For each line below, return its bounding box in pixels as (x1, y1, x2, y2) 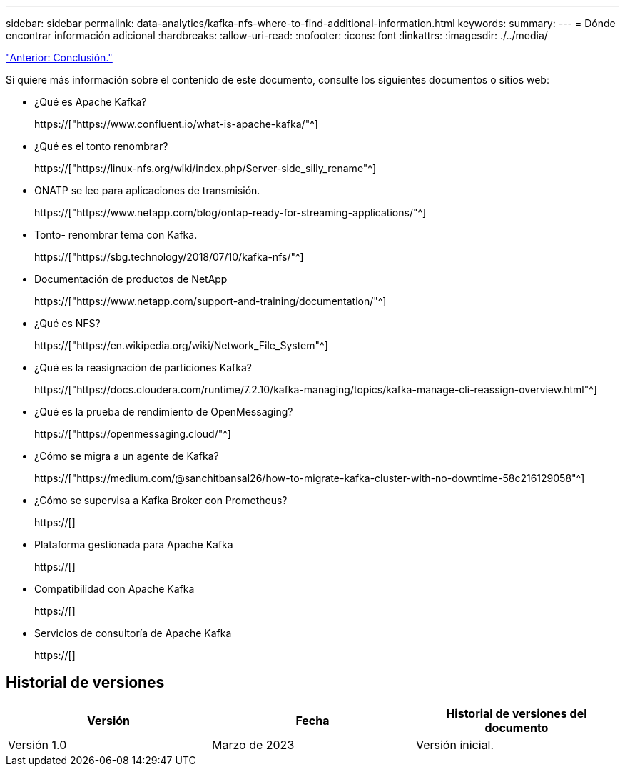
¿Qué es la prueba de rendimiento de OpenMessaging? (34, 406, 293, 418)
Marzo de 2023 (211, 737, 295, 752)
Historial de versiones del (446, 706, 587, 721)
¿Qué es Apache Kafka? (34, 96, 147, 108)
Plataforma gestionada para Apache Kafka (34, 538, 233, 551)
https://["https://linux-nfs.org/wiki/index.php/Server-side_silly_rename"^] (34, 162, 377, 174)
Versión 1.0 (8, 737, 67, 752)
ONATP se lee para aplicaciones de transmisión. (34, 184, 260, 196)
